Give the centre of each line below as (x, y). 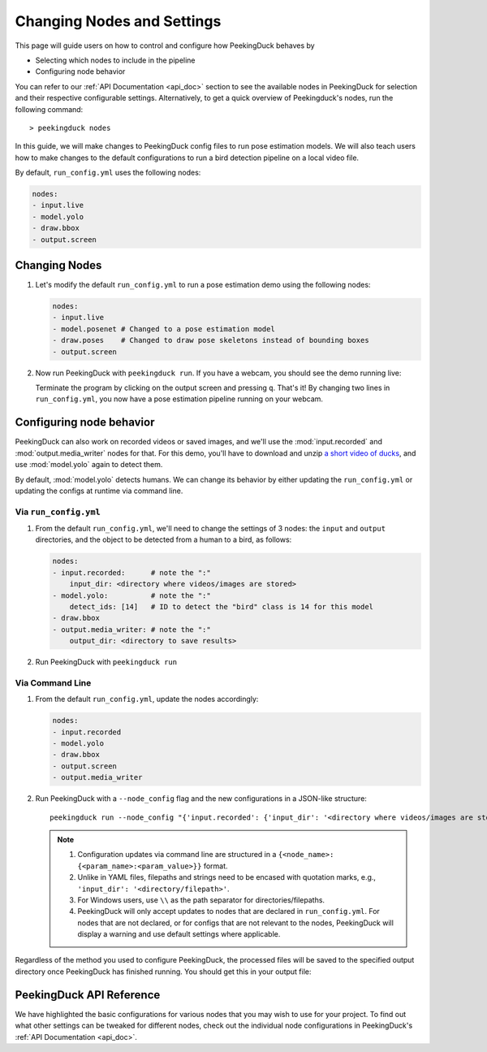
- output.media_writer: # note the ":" (131, 629)
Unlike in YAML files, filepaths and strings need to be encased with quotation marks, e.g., (227, 877)
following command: (49, 109)
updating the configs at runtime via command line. (99, 491)
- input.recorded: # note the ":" (131, 572)
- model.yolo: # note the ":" (131, 595)
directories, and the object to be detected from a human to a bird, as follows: (164, 539)
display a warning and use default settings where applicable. (179, 934)
